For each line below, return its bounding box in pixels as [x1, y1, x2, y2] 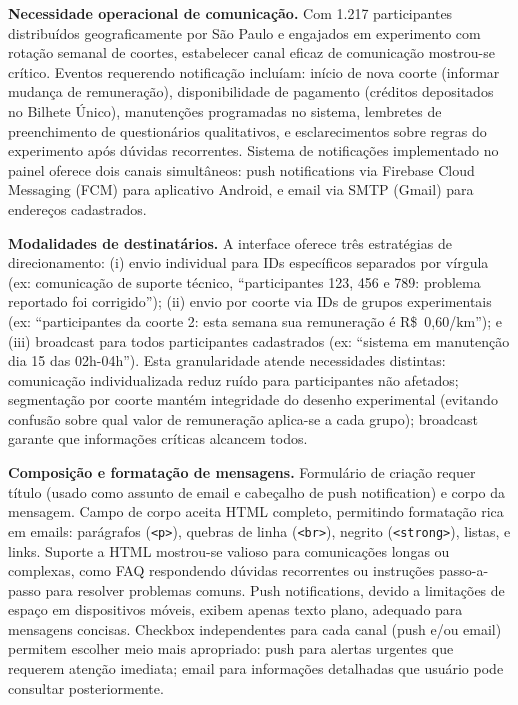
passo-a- [438, 560, 489, 581]
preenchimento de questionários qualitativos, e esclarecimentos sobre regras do [8, 120, 487, 141]
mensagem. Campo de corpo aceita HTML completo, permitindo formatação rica [8, 501, 504, 522]
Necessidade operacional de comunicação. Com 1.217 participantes [8, 3, 453, 23]
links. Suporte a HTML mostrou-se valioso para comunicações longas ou [8, 540, 450, 561]
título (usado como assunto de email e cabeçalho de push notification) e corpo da [8, 481, 505, 502]
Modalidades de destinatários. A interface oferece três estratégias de [8, 232, 452, 253]
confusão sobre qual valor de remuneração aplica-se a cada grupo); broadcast [8, 408, 478, 429]
